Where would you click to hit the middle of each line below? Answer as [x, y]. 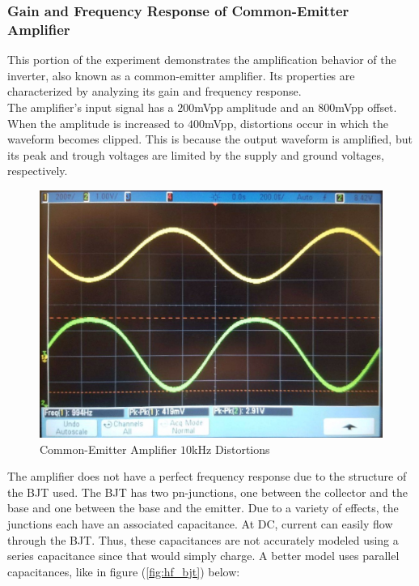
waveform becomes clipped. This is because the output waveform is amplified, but [210, 139]
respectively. [38, 171]
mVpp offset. [366, 107]
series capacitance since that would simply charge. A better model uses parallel [203, 556]
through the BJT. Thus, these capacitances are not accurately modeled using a [203, 539]
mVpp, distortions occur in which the [297, 123]
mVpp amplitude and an [254, 107]
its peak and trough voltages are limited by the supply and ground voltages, [196, 154]
